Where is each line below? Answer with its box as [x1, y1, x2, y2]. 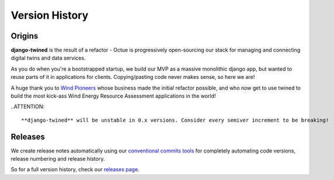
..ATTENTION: [11, 103, 45, 110]
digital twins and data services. [11, 54, 86, 61]
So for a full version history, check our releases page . [11, 166, 140, 173]
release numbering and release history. [11, 155, 105, 162]
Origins [11, 31, 39, 41]
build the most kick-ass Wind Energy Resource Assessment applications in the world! [11, 92, 216, 99]
